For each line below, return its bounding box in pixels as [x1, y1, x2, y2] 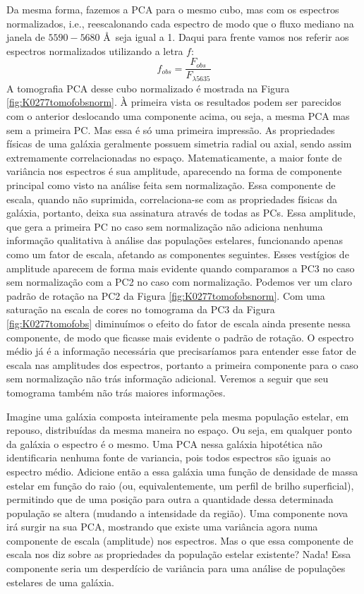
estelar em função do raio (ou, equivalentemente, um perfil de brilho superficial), [6, 478, 354, 492]
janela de [6, 30, 45, 44]
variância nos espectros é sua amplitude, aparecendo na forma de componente [6, 164, 342, 178]
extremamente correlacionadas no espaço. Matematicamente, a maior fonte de [6, 150, 342, 164]
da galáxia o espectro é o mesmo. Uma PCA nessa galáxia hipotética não [6, 436, 322, 451]
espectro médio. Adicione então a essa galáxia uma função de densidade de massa [6, 463, 358, 478]
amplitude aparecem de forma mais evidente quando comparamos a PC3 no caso [6, 260, 355, 275]
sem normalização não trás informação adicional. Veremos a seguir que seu [6, 371, 329, 386]
